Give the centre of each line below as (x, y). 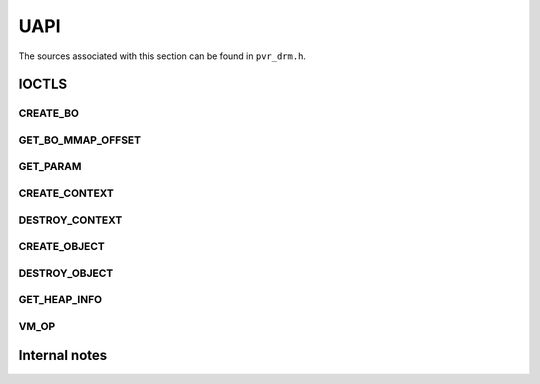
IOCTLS (43, 84)
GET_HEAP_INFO (60, 300)
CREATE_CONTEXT (66, 193)
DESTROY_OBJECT (66, 273)
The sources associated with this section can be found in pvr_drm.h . (162, 56)
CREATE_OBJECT (61, 247)
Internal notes (63, 355)
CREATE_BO (49, 113)
